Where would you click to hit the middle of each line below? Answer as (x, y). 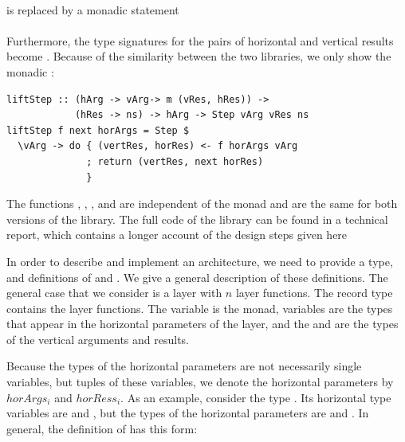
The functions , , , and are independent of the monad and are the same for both (202, 203)
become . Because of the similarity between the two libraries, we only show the (199, 56)
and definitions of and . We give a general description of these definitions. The (197, 277)
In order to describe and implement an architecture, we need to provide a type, (200, 261)
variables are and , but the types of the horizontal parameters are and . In (188, 413)
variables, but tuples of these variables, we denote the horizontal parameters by (200, 382)
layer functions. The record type (314, 293)
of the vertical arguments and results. (98, 339)
